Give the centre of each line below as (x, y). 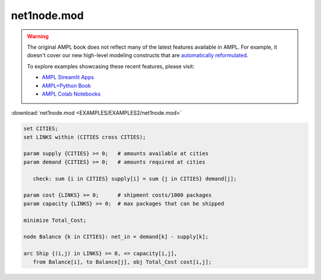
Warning (38, 36)
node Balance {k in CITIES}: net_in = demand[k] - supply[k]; (116, 237)
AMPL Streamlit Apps (68, 77)
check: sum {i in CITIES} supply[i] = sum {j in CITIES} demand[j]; (135, 179)
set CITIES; (41, 129)
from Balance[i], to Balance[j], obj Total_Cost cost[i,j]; (122, 262)
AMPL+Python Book (67, 86)
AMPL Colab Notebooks (71, 94)
